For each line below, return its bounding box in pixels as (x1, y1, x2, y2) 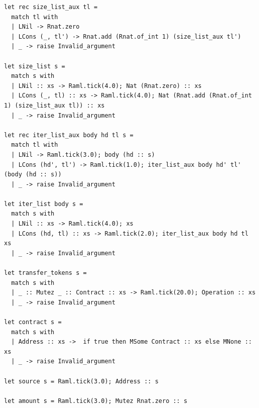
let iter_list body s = (4, 200, 83, 208)
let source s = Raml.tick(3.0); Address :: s (4, 377, 159, 385)
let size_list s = (4, 62, 65, 70)
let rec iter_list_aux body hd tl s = (4, 131, 134, 139)
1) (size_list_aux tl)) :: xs (4, 101, 105, 109)
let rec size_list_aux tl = (4, 4, 98, 11)
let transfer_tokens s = (4, 269, 87, 277)
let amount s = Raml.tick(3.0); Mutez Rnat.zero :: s (4, 397, 188, 404)
